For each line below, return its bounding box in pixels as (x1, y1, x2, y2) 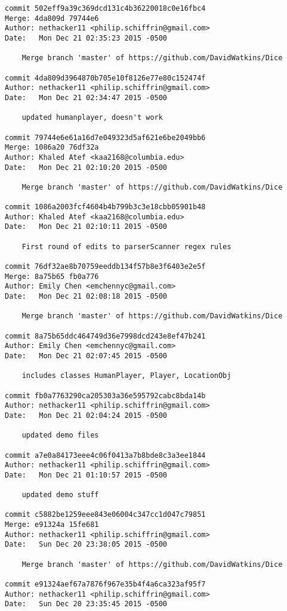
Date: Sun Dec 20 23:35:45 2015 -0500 (5, 600, 168, 609)
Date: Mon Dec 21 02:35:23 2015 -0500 (5, 33, 168, 42)
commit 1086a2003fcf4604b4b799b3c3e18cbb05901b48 (5, 203, 206, 212)
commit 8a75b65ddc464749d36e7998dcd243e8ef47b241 (5, 331, 206, 340)
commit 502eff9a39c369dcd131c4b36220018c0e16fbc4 (5, 4, 206, 13)
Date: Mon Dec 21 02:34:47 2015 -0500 (5, 93, 168, 102)
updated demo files (21, 431, 99, 440)
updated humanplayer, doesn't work (21, 113, 163, 122)
